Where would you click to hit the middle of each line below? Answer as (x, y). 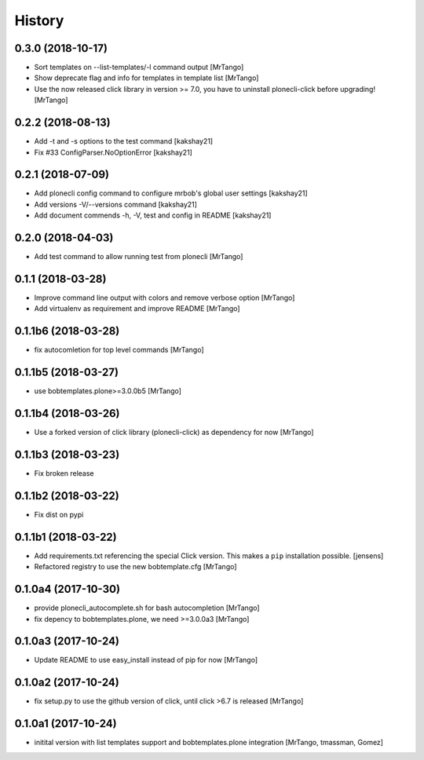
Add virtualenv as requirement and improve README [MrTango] (137, 309)
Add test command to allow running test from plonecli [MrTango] (139, 257)
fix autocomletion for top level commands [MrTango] (119, 350)
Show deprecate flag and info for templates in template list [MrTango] (146, 78)
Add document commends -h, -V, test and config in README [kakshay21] (153, 215)
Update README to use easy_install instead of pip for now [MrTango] (146, 660)
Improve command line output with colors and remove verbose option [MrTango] (164, 298)
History (39, 20)
